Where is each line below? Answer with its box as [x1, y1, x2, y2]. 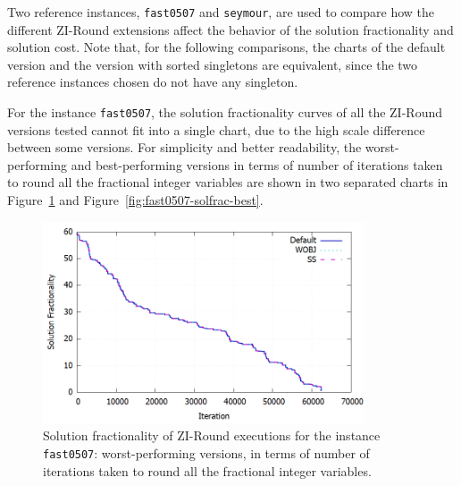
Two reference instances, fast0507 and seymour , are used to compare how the [7, 3, 434, 21]
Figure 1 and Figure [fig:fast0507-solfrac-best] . [7, 191, 264, 209]
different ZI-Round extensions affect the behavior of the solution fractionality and [7, 20, 454, 38]
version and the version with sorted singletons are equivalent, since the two [7, 55, 418, 73]
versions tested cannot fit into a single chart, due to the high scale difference [7, 120, 425, 139]
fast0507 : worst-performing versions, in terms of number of [43, 444, 370, 463]
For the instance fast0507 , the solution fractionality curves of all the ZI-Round [7, 103, 442, 122]
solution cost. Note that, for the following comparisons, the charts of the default [7, 38, 446, 56]
